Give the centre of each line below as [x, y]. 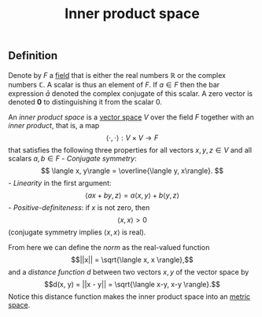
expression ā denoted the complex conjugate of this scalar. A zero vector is [131, 93]
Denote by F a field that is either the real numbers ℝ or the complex [117, 75]
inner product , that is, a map [54, 125]
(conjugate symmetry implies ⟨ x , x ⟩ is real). [77, 232]
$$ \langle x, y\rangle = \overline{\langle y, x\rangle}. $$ [132, 171]
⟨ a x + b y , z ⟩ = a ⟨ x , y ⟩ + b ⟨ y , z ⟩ [132, 195]
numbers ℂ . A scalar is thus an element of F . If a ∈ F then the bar [114, 84]
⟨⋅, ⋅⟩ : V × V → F [132, 138]
